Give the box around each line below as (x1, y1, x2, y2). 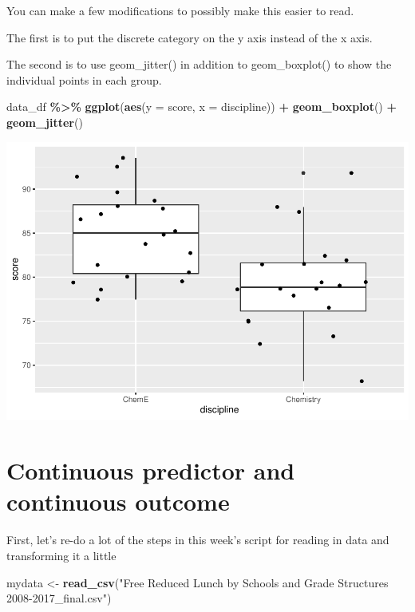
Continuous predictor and (6, 454, 295, 487)
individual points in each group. (6, 71, 162, 88)
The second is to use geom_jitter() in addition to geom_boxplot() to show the (6, 56, 392, 73)
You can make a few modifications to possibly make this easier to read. (6, 2, 354, 18)
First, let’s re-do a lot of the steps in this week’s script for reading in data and (6, 531, 389, 548)
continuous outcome (6, 485, 230, 518)
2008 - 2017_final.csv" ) (6, 590, 112, 606)
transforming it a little (6, 547, 117, 563)
